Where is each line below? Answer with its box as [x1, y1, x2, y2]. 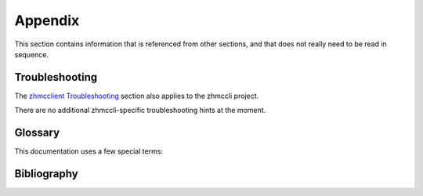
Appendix [14, 12, 80, 29]
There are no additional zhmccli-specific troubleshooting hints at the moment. [14, 106, 266, 115]
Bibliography [14, 167, 78, 180]
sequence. [14, 49, 49, 59]
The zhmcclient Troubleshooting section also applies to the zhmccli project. [14, 91, 258, 100]
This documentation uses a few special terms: [14, 147, 164, 156]
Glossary [14, 126, 60, 140]
